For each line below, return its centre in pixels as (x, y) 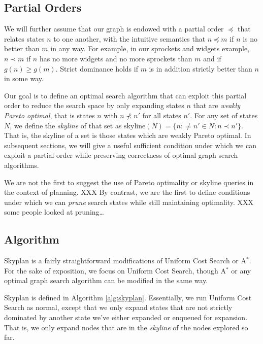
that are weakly (217, 105)
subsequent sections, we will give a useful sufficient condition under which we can (130, 145)
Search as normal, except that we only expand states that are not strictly (118, 307)
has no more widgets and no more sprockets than (116, 58)
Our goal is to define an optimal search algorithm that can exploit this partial (125, 95)
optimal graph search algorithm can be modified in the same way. (106, 280)
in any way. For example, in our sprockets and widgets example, (150, 48)
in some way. (24, 78)
